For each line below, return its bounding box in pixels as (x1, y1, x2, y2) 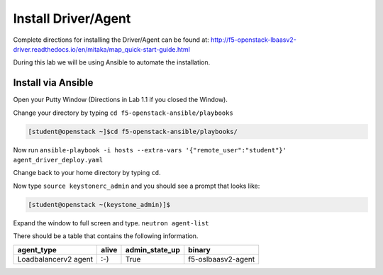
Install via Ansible (13, 77, 94, 89)
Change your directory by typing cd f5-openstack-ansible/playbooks (13, 108, 233, 117)
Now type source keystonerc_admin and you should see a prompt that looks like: (13, 181, 260, 190)
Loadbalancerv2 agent (17, 254, 94, 264)
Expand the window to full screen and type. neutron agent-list (13, 218, 209, 227)
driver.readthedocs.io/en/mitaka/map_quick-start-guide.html (13, 45, 191, 53)
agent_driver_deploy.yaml (13, 156, 104, 164)
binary (188, 245, 211, 254)
